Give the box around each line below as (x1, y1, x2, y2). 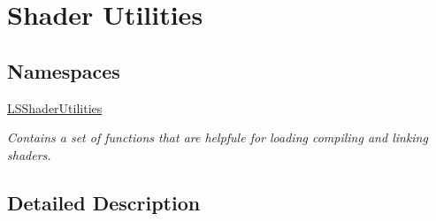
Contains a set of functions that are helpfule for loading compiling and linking (7, 128, 428, 147)
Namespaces (7, 57, 120, 84)
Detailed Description (7, 188, 201, 216)
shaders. (7, 145, 51, 164)
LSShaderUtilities (7, 98, 103, 117)
